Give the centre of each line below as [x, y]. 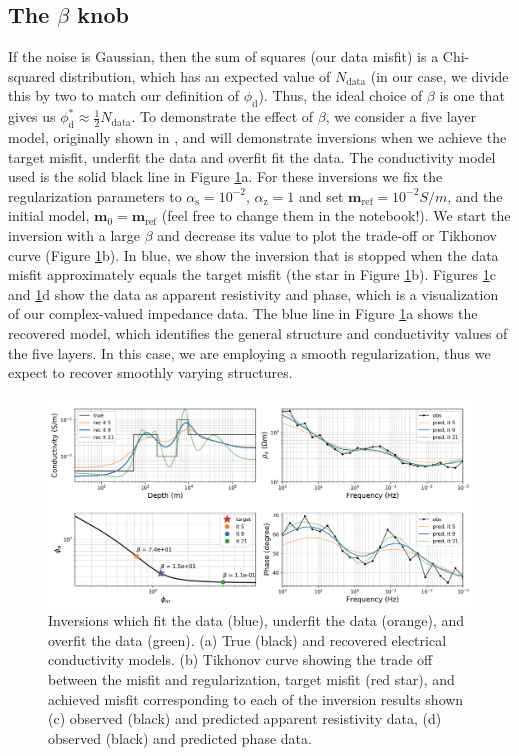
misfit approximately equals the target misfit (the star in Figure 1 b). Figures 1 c [252, 274]
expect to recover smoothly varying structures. [150, 372]
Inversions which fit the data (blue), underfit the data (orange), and [256, 620]
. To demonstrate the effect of [222, 116]
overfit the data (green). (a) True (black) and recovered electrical [247, 639]
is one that [472, 95]
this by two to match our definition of [124, 95]
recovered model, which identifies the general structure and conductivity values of [258, 332]
